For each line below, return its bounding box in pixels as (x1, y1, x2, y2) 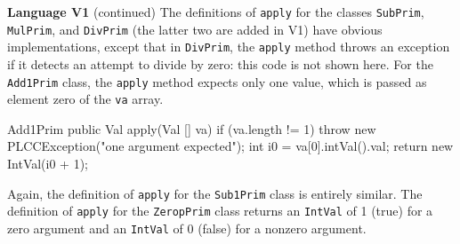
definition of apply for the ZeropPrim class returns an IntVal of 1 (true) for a (7, 201, 433, 220)
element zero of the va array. (7, 90, 164, 108)
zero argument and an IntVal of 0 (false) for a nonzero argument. (7, 218, 367, 237)
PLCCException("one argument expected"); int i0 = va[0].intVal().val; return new (7, 137, 454, 155)
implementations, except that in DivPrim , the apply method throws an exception (7, 37, 450, 56)
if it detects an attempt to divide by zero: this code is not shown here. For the (7, 54, 433, 73)
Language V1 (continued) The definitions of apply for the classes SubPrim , (7, 3, 424, 20)
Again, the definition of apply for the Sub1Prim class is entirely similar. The (7, 184, 423, 202)
